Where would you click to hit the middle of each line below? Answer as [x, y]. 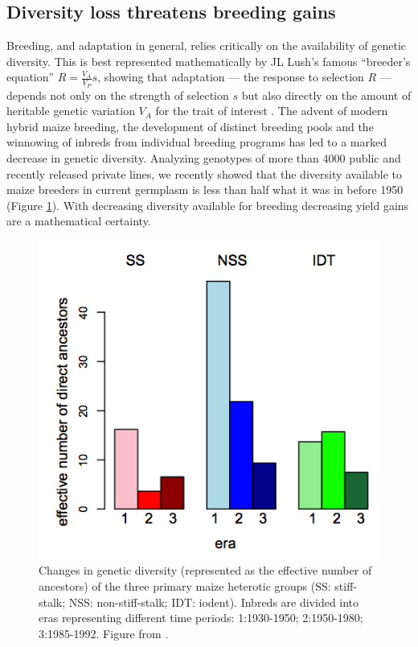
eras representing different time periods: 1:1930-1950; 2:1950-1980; [201, 618]
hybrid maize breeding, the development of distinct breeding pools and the [190, 126]
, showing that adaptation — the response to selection [231, 77]
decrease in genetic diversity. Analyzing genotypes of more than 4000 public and [204, 158]
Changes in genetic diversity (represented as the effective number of [205, 570]
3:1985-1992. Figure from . [104, 633]
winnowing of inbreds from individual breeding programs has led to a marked [197, 142]
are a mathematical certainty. [79, 221]
